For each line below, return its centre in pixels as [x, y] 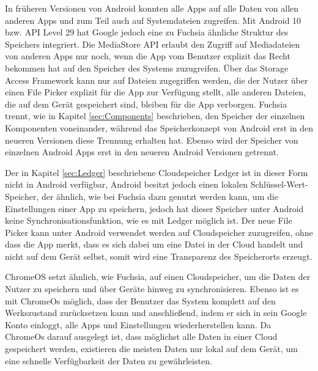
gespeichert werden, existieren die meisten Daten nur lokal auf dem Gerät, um [152, 349]
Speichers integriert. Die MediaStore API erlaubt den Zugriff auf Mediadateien [153, 44]
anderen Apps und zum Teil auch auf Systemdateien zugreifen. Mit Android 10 [153, 20]
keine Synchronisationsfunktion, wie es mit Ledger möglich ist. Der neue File [149, 220]
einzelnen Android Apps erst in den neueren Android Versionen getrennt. [142, 152]
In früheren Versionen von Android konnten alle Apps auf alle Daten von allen [152, 8]
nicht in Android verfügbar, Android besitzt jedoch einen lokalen [126, 184]
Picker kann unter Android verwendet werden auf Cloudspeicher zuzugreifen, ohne [159, 232]
